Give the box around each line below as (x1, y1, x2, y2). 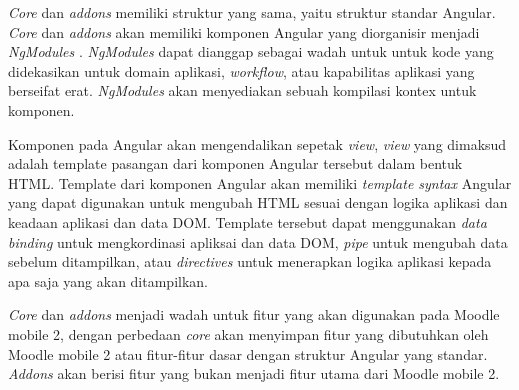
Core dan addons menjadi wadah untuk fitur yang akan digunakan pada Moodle (8, 304, 500, 325)
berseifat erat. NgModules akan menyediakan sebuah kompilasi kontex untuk (8, 80, 477, 101)
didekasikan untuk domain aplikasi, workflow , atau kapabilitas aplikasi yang (8, 60, 475, 81)
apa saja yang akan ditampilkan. (8, 270, 209, 291)
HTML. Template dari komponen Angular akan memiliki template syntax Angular (8, 172, 512, 193)
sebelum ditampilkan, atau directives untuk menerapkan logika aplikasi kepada (8, 251, 492, 272)
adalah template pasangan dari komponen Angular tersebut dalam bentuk (8, 153, 463, 174)
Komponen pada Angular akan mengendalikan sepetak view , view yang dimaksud (8, 133, 507, 154)
